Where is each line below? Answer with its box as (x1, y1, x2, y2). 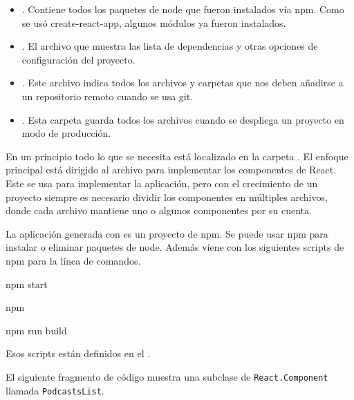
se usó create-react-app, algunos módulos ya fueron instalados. (21, 15, 286, 30)
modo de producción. (21, 126, 111, 140)
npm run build (6, 323, 67, 337)
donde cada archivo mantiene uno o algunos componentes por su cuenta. (6, 203, 312, 218)
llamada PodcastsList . (6, 383, 104, 397)
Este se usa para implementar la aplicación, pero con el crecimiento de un (6, 175, 318, 190)
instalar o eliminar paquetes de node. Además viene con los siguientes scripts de (6, 240, 344, 254)
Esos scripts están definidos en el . (6, 346, 151, 361)
